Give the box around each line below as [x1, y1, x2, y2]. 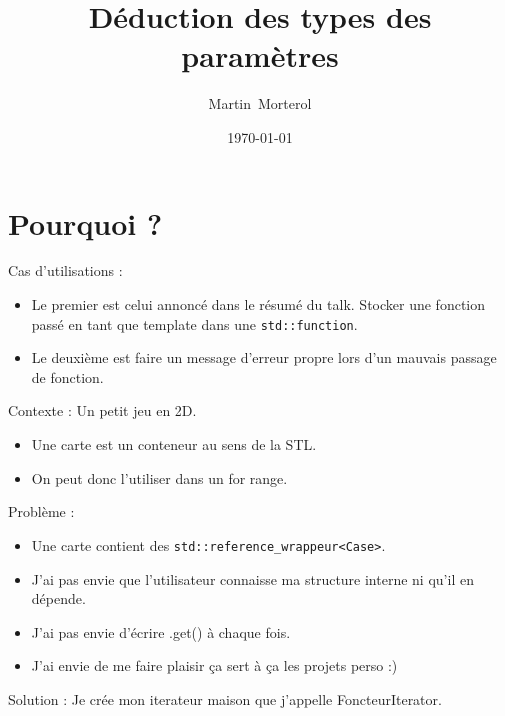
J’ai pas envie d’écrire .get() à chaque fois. [31, 621, 291, 642]
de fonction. [31, 366, 104, 387]
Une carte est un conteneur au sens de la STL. [31, 434, 317, 455]
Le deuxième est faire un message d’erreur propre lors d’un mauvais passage [31, 347, 497, 368]
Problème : [8, 501, 75, 522]
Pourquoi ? [8, 202, 163, 243]
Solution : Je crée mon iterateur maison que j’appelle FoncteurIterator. [8, 688, 442, 709]
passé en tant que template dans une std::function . [31, 313, 358, 334]
